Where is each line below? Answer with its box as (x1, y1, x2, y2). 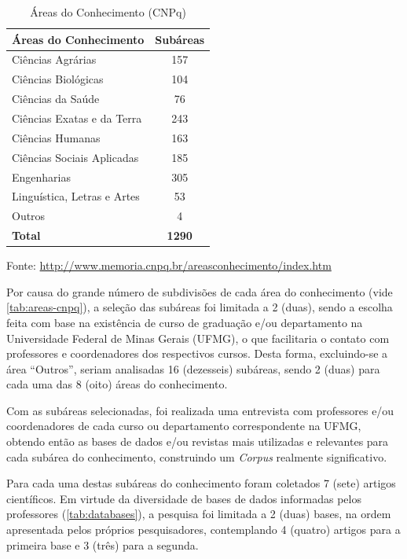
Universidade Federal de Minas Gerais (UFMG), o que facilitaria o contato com (6, 329, 390, 346)
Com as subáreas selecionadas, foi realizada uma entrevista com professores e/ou (6, 402, 394, 418)
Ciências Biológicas (12, 71, 104, 87)
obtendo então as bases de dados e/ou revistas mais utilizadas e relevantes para (6, 433, 389, 450)
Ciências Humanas (12, 129, 101, 145)
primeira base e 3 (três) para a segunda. (6, 536, 199, 553)
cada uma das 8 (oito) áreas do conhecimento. (6, 376, 228, 392)
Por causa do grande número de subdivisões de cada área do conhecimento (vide (6, 283, 393, 300)
